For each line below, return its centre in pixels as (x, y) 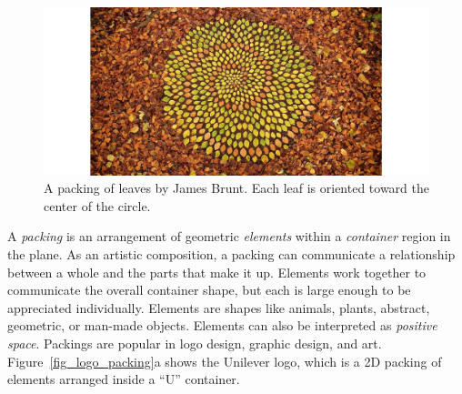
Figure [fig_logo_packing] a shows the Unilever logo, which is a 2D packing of (225, 361)
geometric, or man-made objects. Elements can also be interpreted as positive (222, 325)
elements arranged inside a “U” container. (124, 379)
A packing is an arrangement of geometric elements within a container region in (229, 236)
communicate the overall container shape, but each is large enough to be (209, 290)
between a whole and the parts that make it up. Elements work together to (217, 272)
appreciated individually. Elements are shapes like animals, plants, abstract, (219, 307)
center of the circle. (97, 205)
